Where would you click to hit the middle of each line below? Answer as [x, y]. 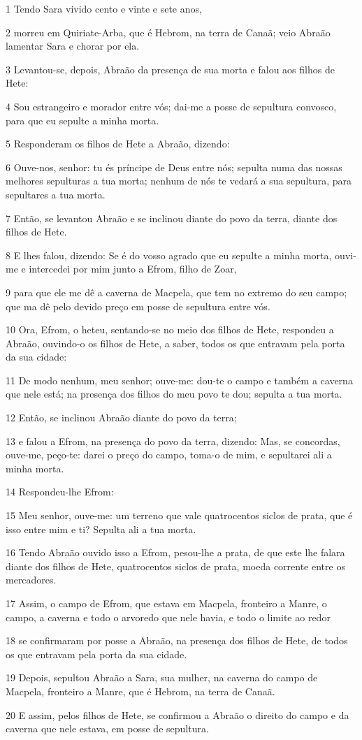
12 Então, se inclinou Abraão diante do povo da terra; [121, 418]
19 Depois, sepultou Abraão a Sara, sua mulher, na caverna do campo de [162, 677]
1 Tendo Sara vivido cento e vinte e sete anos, [104, 8]
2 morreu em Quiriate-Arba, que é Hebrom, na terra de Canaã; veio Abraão [168, 32]
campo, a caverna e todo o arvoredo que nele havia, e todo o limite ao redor [168, 617]
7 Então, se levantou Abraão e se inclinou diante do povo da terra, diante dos [172, 218]
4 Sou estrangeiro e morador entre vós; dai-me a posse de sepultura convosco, [171, 106]
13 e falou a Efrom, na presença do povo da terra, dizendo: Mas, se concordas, [173, 441]
